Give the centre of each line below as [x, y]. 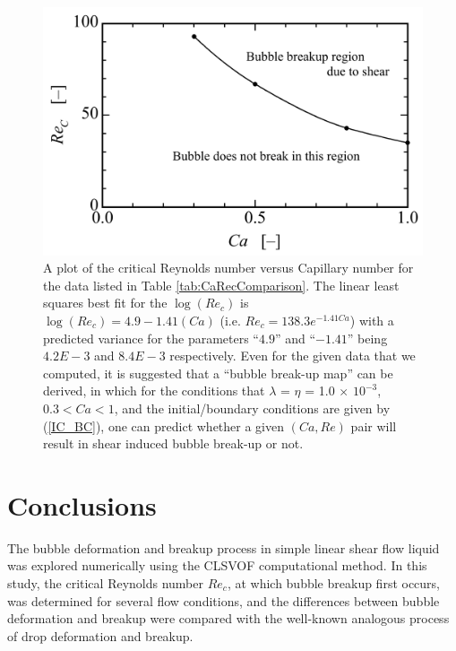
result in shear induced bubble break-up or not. [173, 443]
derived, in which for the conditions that [154, 391]
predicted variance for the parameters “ [151, 338]
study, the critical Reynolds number [106, 583]
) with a [372, 320]
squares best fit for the [105, 303]
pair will [374, 425]
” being [367, 338]
